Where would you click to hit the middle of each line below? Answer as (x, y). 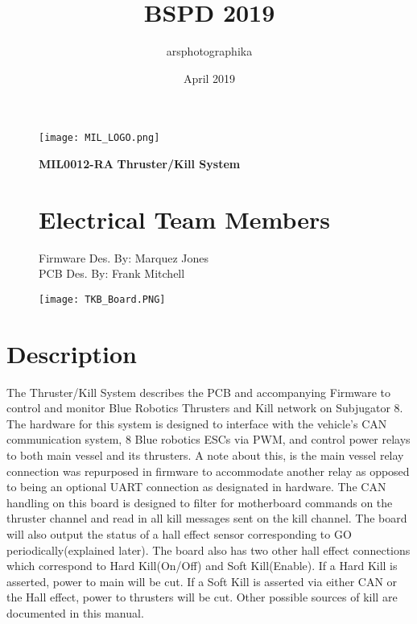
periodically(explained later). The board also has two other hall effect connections (208, 550)
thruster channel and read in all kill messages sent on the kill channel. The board (207, 518)
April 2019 (209, 78)
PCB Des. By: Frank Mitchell (112, 273)
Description (72, 353)
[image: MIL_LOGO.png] (99, 138)
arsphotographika (209, 51)
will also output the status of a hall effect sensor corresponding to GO (179, 534)
